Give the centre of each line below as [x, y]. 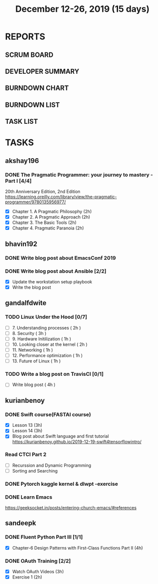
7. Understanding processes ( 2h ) [46, 328]
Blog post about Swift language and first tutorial [60, 436]
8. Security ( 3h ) [29, 333]
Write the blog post [32, 287]
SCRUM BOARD [29, 55]
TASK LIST [22, 122]
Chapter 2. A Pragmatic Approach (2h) [51, 217]
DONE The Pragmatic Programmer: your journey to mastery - [79, 174]
